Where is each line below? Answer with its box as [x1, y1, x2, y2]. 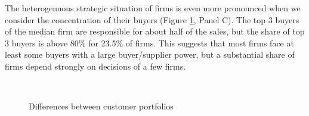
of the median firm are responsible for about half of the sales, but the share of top [5, 25, 305, 37]
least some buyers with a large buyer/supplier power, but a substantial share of [5, 48, 295, 61]
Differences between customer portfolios [29, 100, 174, 112]
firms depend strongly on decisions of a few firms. [5, 59, 186, 72]
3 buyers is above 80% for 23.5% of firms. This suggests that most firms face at [5, 36, 294, 49]
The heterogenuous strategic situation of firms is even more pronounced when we [5, 2, 301, 14]
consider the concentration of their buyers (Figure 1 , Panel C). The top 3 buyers [5, 13, 299, 26]
